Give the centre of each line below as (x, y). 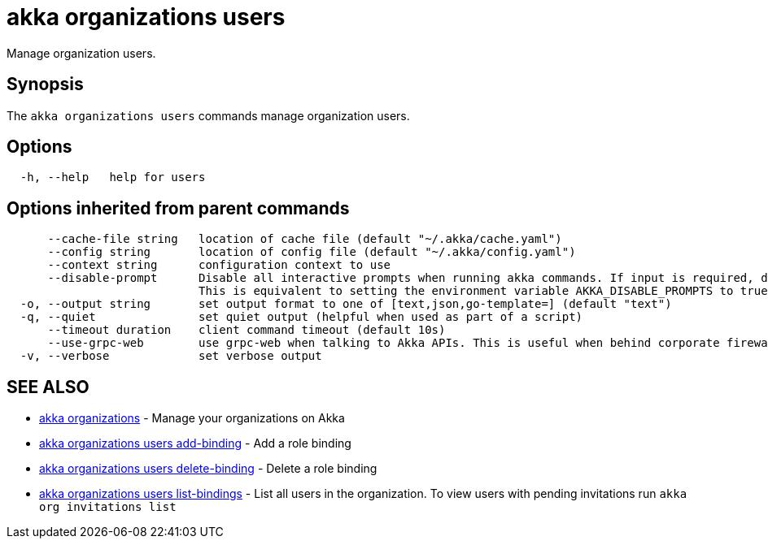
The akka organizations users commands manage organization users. (208, 115)
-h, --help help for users (113, 177)
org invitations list (108, 507)
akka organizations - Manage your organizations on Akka (192, 418)
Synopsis (45, 84)
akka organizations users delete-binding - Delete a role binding (208, 469)
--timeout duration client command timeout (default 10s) (247, 330)
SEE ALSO (48, 387)
